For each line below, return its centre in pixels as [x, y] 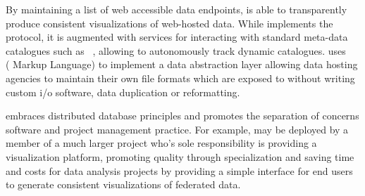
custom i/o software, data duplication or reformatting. [123, 92]
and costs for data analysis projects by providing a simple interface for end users [179, 170]
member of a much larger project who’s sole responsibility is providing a [161, 143]
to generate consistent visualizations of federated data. [123, 184]
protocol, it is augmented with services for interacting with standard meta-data [177, 37]
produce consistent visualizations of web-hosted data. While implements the [169, 23]
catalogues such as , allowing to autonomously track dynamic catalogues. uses [176, 50]
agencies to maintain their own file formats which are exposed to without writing [180, 78]
